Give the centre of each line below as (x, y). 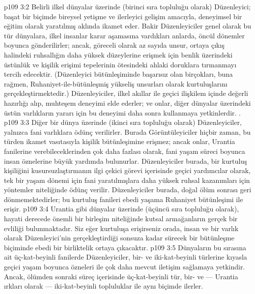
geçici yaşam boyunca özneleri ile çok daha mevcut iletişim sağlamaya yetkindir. (125, 267)
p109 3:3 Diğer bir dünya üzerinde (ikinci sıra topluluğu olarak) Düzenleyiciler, (123, 122)
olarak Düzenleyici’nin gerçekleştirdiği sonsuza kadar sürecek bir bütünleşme (119, 238)
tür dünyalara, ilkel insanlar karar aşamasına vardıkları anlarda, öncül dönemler (124, 35)
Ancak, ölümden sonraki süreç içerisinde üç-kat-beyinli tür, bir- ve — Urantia (121, 276)
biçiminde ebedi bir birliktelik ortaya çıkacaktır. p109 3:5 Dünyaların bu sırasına (125, 247)
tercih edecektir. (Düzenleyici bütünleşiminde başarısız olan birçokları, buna (118, 74)
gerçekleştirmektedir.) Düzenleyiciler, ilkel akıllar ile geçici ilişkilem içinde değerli (126, 93)
